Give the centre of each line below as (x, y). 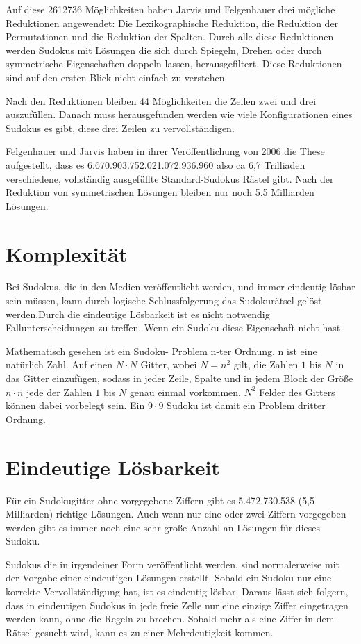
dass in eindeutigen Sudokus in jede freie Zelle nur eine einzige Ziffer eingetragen (177, 605)
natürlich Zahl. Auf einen (59, 364)
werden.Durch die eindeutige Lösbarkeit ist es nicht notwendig (138, 314)
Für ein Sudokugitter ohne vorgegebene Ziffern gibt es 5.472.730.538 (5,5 (160, 500)
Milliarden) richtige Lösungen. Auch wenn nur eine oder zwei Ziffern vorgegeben (176, 514)
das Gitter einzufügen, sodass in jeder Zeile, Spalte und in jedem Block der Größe (179, 378)
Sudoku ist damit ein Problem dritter (246, 405)
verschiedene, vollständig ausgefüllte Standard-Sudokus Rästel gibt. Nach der (170, 178)
